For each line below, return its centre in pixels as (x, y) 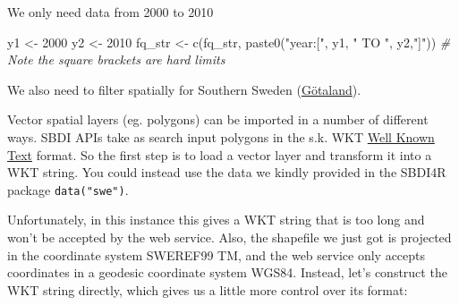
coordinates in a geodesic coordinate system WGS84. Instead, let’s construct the (227, 272)
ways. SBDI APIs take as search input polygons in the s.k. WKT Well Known (221, 136)
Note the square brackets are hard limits (116, 59)
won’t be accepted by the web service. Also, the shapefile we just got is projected (229, 237)
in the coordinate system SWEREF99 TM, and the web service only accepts (217, 254)
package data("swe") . (68, 189)
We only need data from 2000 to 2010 (110, 12)
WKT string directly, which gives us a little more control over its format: (208, 289)
